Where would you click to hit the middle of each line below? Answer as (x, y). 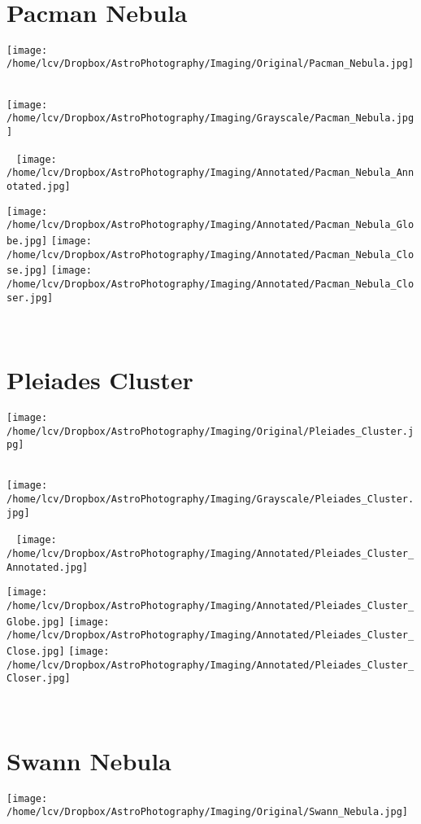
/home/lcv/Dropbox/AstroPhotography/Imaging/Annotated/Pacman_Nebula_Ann (210, 173)
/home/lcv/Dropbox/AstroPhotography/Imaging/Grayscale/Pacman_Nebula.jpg (210, 118)
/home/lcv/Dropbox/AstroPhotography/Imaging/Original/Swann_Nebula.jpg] (207, 812)
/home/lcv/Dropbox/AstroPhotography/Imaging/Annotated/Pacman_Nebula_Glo (210, 225)
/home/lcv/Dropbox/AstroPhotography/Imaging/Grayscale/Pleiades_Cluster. (210, 500)
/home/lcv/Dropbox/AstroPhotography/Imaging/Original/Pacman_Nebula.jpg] (210, 64)
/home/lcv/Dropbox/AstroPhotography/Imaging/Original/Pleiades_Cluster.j (210, 431)
